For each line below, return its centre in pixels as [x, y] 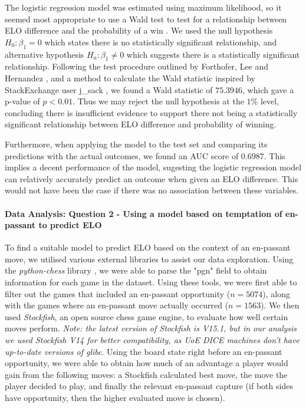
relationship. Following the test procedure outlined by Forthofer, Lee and [137, 66]
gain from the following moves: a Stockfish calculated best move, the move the [146, 374]
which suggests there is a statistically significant [213, 54]
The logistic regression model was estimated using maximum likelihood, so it [143, 7]
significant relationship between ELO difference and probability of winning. [141, 124]
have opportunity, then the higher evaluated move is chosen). [115, 398]
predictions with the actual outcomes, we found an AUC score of [122, 155]
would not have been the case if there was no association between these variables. [152, 190]
